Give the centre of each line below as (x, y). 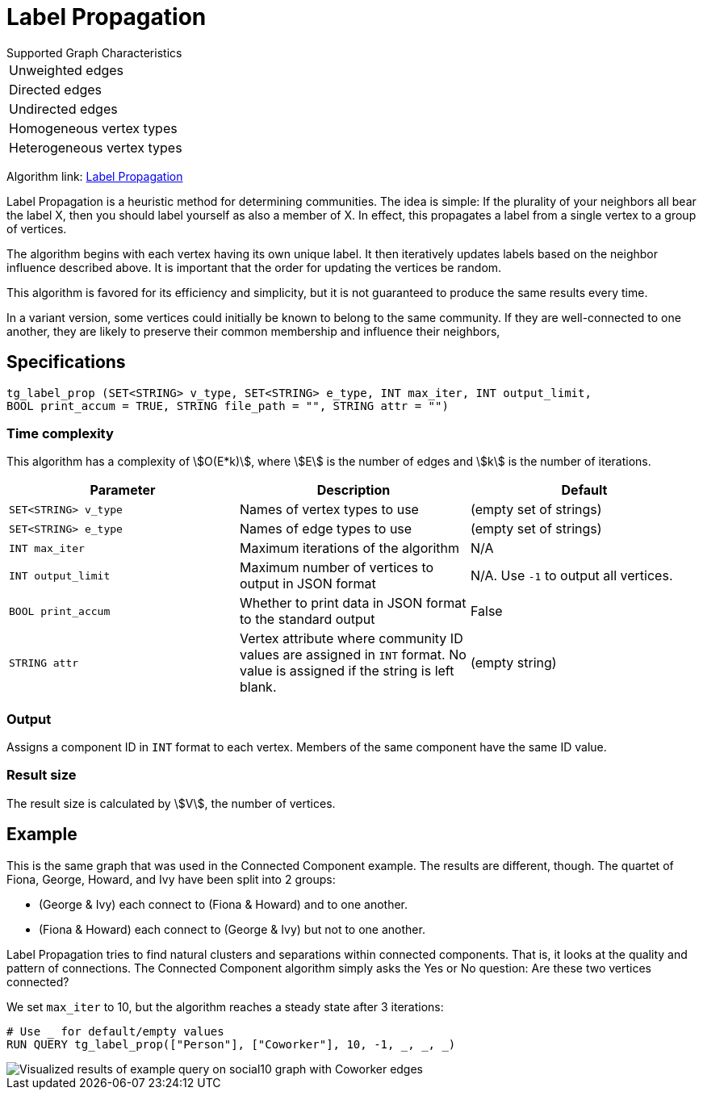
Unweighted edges (67, 70)
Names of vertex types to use (329, 510)
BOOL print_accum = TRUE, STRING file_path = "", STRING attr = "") (228, 406)
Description (354, 490)
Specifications (66, 362)
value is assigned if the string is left (347, 671)
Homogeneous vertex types (93, 128)
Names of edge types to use (326, 529)
